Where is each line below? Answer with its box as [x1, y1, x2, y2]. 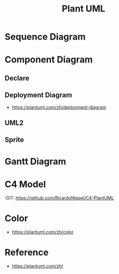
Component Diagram [4, 54, 93, 65]
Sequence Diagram [4, 31, 86, 42]
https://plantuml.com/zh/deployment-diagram [11, 104, 106, 110]
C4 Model [4, 178, 46, 190]
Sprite [4, 135, 24, 144]
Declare [4, 73, 29, 82]
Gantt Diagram [4, 155, 66, 167]
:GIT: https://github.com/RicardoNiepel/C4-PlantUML [4, 195, 114, 201]
